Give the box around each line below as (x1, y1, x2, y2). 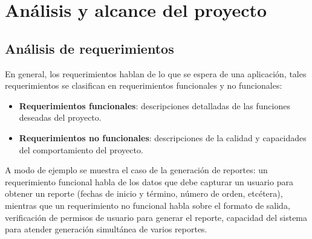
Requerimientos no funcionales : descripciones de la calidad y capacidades (19, 131, 307, 144)
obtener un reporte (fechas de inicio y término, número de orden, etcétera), (5, 187, 283, 200)
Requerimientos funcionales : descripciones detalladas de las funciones (19, 99, 290, 112)
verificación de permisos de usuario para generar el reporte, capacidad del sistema (5, 211, 308, 223)
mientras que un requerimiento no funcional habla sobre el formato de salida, (5, 199, 290, 211)
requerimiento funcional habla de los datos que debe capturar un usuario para (5, 175, 293, 188)
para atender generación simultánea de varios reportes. (5, 223, 207, 235)
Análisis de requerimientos (5, 39, 174, 57)
